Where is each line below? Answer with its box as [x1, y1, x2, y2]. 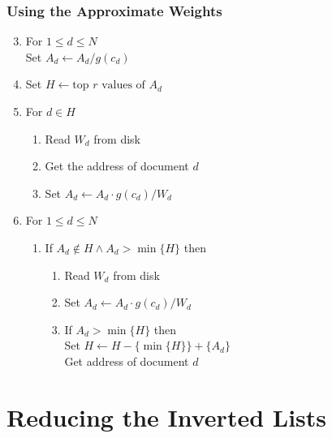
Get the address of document [45, 157, 189, 174]
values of [101, 79, 145, 92]
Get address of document [64, 352, 189, 369]
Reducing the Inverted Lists [6, 400, 327, 433]
